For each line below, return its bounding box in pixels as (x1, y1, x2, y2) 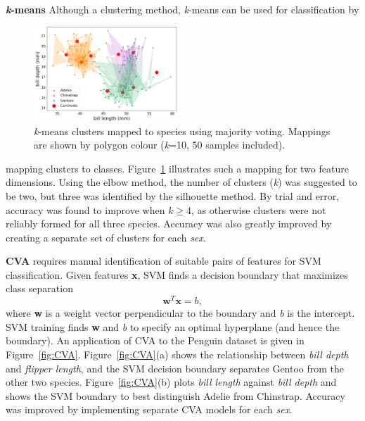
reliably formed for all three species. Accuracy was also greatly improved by (6, 216, 332, 231)
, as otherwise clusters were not (191, 202, 326, 217)
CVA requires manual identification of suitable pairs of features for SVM (6, 253, 321, 268)
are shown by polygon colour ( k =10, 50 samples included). (34, 137, 286, 152)
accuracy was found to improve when (6, 202, 165, 217)
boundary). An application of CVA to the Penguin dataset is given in (6, 333, 305, 348)
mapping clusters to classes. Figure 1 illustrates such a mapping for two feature (6, 161, 349, 175)
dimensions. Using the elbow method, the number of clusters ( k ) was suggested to (6, 175, 357, 189)
